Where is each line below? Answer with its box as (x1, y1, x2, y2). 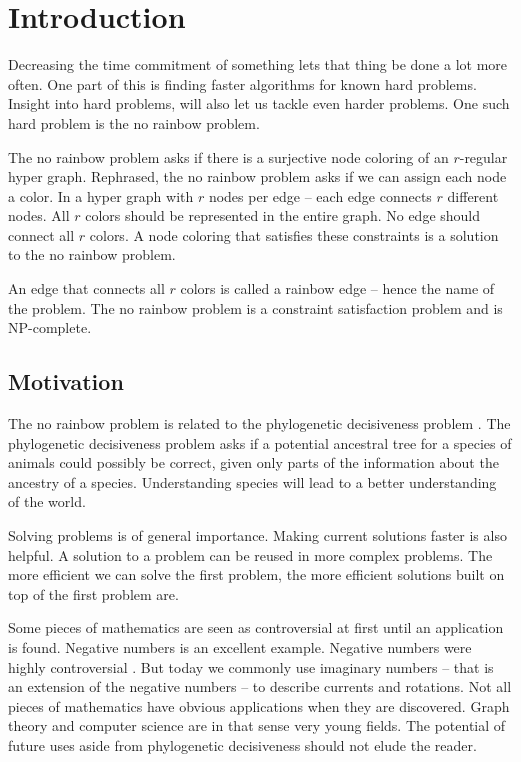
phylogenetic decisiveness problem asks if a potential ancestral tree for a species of (8, 432, 512, 453)
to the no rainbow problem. (8, 244, 176, 265)
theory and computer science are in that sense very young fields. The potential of (8, 715, 506, 736)
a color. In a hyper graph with (8, 185, 194, 206)
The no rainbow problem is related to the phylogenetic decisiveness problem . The (8, 413, 511, 434)
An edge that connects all (8, 278, 165, 299)
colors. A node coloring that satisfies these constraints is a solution (89, 224, 499, 245)
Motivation (8, 366, 124, 397)
